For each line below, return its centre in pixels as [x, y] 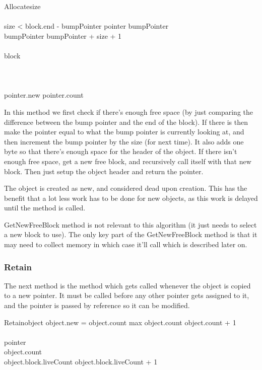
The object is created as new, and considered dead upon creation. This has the [126, 188]
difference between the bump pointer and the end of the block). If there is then [126, 122]
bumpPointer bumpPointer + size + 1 [63, 35]
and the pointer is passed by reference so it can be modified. [97, 305]
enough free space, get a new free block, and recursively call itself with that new [128, 161]
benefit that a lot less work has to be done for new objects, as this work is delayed [131, 198]
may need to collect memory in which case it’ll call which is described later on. [126, 244]
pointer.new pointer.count [44, 95]
